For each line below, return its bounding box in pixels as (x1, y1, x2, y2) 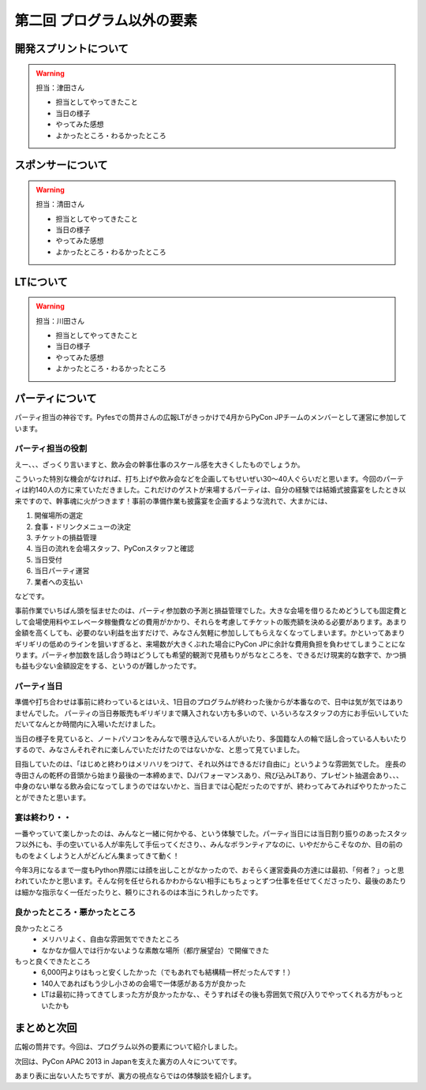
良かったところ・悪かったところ (14, 907, 136, 918)
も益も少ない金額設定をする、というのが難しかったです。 (14, 661, 201, 671)
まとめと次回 (14, 1021, 77, 1035)
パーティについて (14, 391, 98, 406)
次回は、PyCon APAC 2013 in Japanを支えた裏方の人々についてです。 (14, 1056, 241, 1066)
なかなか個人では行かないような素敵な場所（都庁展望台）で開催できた (41, 946, 270, 955)
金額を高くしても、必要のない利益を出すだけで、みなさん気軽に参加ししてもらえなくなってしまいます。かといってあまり (14, 628, 405, 638)
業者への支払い (34, 577, 83, 586)
